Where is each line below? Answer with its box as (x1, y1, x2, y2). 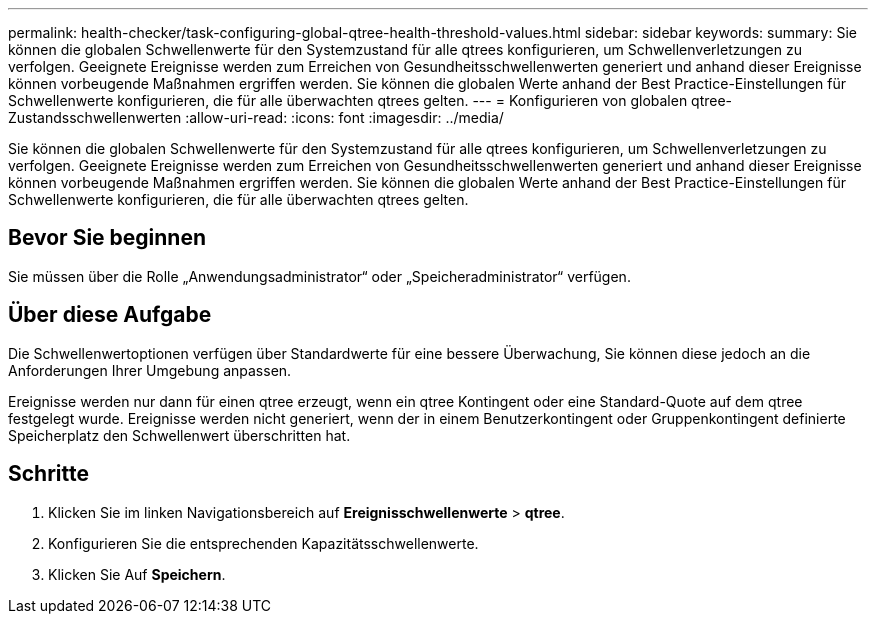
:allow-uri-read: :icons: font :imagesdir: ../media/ (185, 109, 504, 126)
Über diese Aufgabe (8, 302, 212, 328)
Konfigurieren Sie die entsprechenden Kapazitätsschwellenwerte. (48, 534, 479, 552)
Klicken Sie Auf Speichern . (48, 565, 226, 583)
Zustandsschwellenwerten (8, 109, 182, 126)
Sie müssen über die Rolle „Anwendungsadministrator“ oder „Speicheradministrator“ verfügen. (8, 267, 631, 285)
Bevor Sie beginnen (8, 225, 207, 251)
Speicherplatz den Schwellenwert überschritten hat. (8, 426, 351, 444)
